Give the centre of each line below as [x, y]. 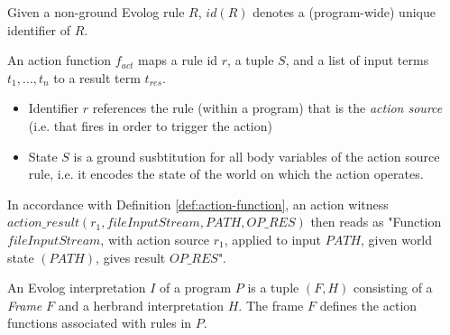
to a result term [97, 77]
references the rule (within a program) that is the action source [267, 108]
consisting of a [393, 288]
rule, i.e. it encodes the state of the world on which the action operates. [226, 174]
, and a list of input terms [357, 60]
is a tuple [273, 288]
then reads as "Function [376, 222]
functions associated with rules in [100, 323]
